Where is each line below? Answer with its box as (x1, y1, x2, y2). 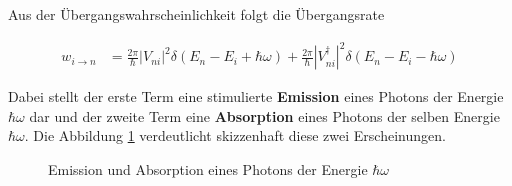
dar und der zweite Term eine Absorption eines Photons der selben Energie (29, 105, 500, 126)
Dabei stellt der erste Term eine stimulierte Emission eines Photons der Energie (8, 86, 504, 107)
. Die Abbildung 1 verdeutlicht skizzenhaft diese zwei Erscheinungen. (24, 125, 446, 146)
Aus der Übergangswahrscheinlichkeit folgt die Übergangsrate (8, 4, 385, 24)
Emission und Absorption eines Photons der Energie (48, 158, 368, 179)
